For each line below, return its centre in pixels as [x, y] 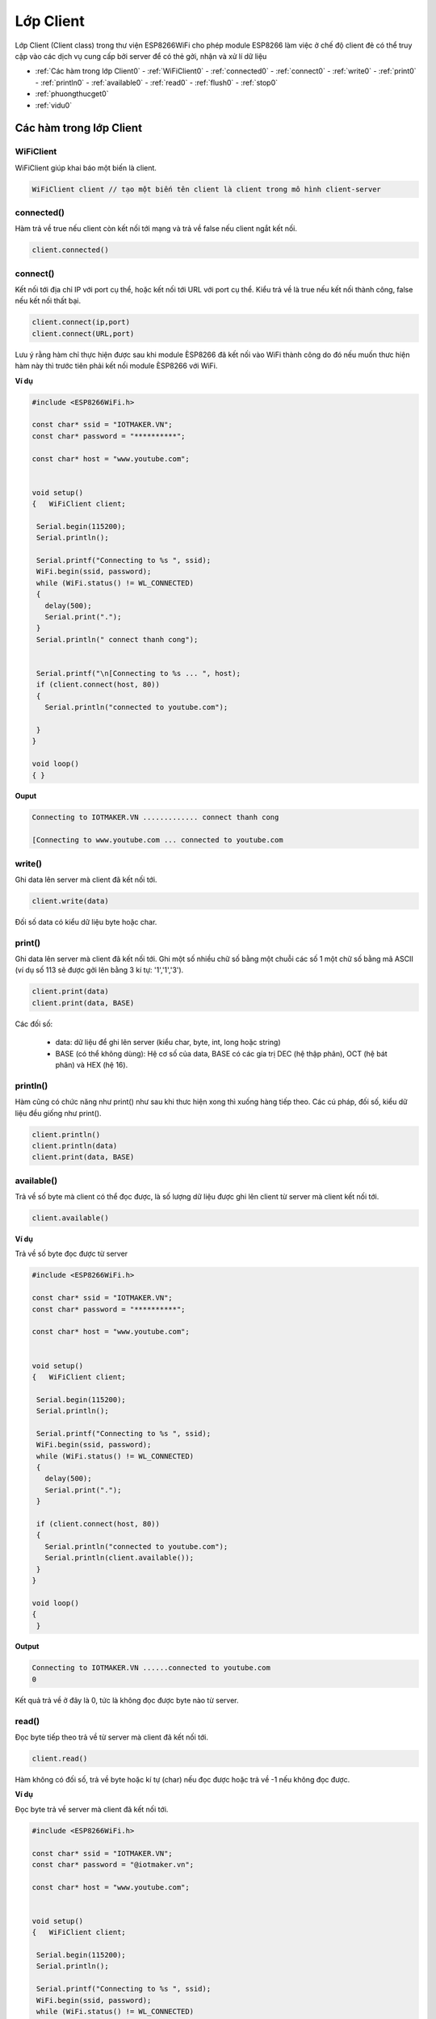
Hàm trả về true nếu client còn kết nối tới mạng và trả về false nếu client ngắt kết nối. [156, 229]
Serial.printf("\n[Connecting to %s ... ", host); [139, 673]
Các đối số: [34, 1024]
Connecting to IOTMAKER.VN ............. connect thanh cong [155, 817]
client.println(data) [75, 1146]
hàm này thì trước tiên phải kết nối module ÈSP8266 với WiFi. [116, 366]
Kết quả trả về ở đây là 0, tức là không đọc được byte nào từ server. [127, 1700]
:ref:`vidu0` [54, 105]
